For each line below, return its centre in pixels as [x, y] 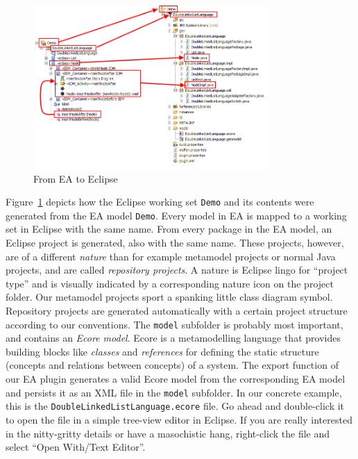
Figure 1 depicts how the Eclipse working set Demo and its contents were [160, 202]
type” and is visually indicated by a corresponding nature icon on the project [170, 283]
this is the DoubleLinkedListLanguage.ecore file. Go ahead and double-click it [175, 406]
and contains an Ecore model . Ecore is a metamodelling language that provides [173, 338]
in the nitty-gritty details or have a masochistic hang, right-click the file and [168, 433]
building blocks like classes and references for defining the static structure [162, 351]
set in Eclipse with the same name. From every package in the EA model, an [169, 229]
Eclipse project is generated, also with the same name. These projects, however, [175, 243]
